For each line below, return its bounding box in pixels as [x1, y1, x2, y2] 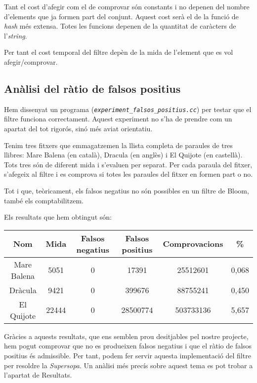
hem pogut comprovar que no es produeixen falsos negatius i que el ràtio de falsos [4, 341, 252, 351]
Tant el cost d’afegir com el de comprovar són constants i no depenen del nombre [4, 1, 250, 11]
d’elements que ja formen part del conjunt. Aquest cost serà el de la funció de [4, 11, 239, 21]
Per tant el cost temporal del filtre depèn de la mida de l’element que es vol [4, 47, 233, 57]
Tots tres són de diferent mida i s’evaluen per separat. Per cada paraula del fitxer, [4, 159, 253, 169]
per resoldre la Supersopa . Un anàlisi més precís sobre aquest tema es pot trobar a [4, 360, 253, 370]
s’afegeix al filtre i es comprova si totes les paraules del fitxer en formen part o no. [4, 169, 253, 179]
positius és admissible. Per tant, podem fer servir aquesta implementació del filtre [4, 350, 251, 360]
